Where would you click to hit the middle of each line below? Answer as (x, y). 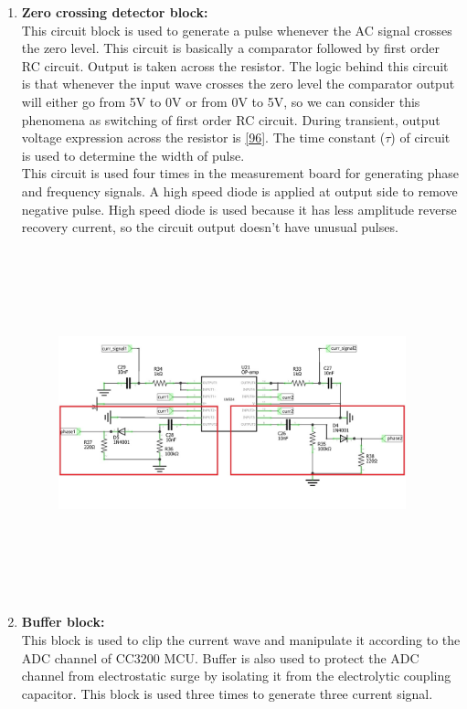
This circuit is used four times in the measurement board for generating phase (240, 173)
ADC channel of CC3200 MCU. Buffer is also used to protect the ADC (220, 657)
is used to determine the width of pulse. (133, 155)
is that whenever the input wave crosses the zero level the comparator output (238, 84)
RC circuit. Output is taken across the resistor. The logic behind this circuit (235, 65)
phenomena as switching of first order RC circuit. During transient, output (231, 119)
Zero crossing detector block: (115, 12)
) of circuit (420, 138)
